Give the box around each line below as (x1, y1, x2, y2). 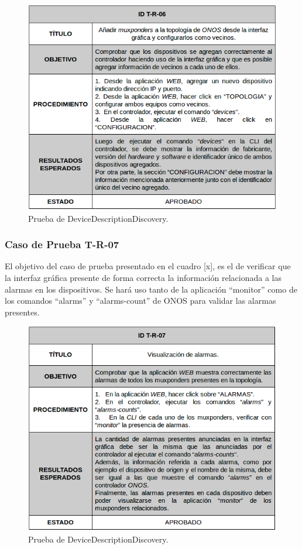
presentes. (5, 306, 40, 318)
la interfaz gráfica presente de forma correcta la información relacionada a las (5, 272, 282, 284)
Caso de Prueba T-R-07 (5, 237, 119, 252)
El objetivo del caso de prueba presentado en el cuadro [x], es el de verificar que (5, 260, 291, 272)
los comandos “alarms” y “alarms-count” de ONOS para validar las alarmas (5, 294, 276, 307)
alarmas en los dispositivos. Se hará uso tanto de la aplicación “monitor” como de (5, 283, 297, 295)
